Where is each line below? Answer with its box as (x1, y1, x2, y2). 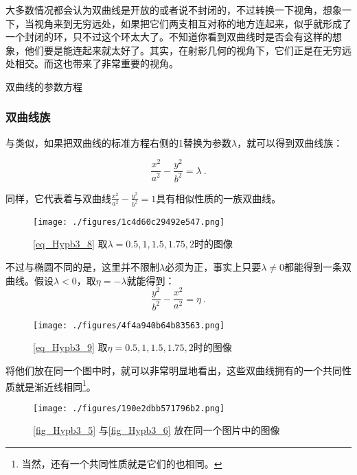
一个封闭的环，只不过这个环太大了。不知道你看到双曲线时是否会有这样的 (5, 29, 332, 44)
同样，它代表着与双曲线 (5, 191, 111, 205)
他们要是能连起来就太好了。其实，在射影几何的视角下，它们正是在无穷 (24, 42, 342, 57)
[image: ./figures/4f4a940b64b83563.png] (33, 320, 225, 330)
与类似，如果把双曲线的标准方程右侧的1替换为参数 (5, 135, 231, 149)
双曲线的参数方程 (5, 79, 82, 93)
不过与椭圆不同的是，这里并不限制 (5, 259, 159, 273)
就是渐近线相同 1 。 (14, 377, 96, 393)
